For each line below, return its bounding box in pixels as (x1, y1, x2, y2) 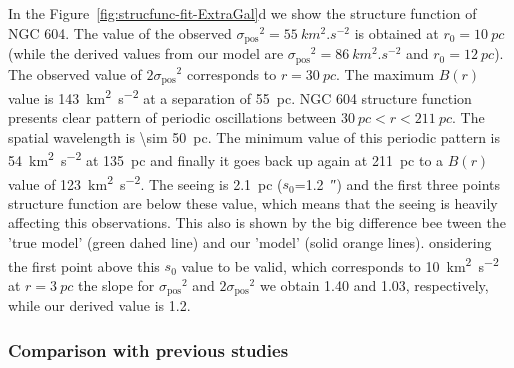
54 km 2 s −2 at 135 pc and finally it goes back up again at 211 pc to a (8, 147, 444, 171)
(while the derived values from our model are (8, 43, 284, 64)
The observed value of (8, 63, 142, 84)
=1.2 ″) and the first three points (294, 173, 500, 194)
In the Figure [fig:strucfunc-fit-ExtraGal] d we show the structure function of (8, 3, 477, 23)
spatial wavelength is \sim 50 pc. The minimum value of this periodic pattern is (8, 126, 500, 147)
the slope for (77, 274, 155, 295)
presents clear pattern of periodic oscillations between (8, 107, 337, 128)
